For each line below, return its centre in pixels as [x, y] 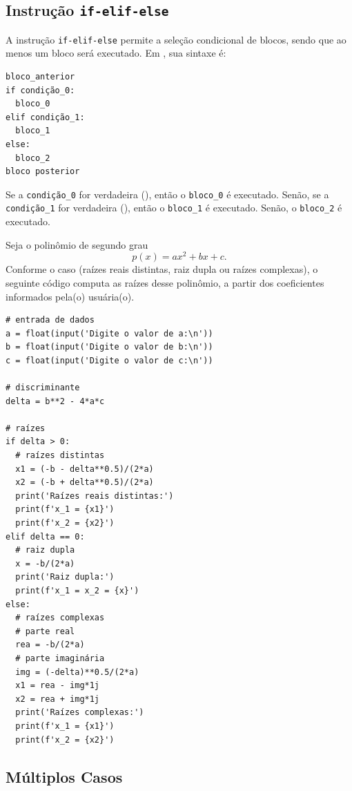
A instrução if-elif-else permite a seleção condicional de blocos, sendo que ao [176, 39]
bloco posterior [43, 172]
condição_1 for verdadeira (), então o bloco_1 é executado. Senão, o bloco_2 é [174, 208]
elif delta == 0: [45, 536]
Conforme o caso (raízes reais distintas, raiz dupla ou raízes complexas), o [162, 269]
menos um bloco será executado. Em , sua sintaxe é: [116, 53]
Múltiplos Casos [64, 776]
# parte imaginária [60, 658]
